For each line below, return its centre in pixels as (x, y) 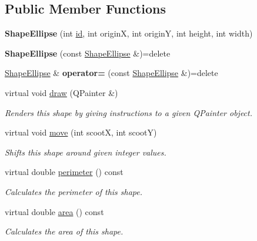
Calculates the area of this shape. (64, 231)
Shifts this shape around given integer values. (86, 152)
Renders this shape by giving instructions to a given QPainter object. (129, 112)
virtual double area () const (54, 211)
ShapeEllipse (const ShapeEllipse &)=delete (88, 53)
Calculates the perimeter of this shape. (74, 191)
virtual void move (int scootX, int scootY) (81, 132)
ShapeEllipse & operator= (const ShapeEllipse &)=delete (111, 73)
